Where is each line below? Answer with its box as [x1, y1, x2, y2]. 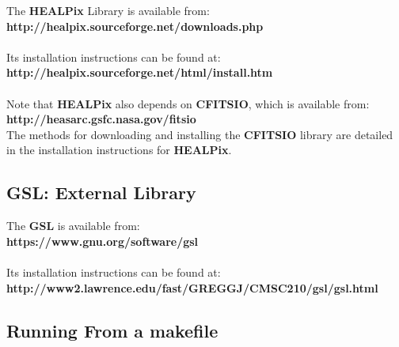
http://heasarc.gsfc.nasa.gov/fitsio [6, 111, 196, 127]
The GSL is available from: [6, 217, 140, 234]
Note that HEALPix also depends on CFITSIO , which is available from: [6, 95, 370, 111]
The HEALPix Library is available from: [6, 2, 210, 18]
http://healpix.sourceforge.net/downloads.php [6, 17, 264, 34]
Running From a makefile [6, 318, 218, 342]
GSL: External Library [6, 180, 196, 205]
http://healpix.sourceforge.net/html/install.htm [6, 64, 273, 81]
